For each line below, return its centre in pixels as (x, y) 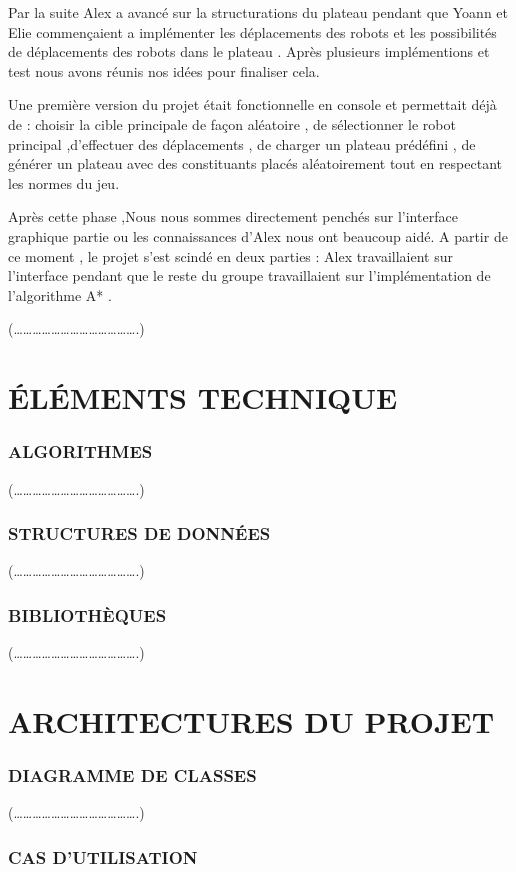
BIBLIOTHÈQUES (87, 614)
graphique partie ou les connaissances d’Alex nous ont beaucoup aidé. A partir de (258, 235)
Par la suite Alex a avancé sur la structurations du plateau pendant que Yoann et (258, 12)
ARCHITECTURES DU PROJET (251, 720)
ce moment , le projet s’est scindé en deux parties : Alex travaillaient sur (230, 255)
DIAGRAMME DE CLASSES (132, 775)
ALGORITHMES (80, 451)
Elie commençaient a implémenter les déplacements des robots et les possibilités (252, 31)
